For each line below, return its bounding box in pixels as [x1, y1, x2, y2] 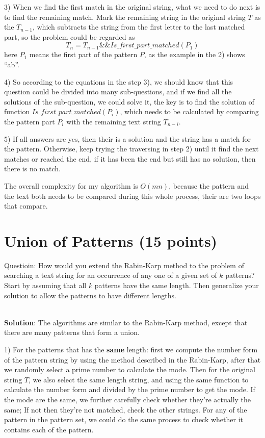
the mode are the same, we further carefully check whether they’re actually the [4, 394, 251, 404]
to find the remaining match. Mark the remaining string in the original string [4, 11, 246, 22]
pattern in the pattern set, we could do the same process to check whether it [4, 414, 244, 425]
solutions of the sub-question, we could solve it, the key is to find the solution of [4, 96, 254, 107]
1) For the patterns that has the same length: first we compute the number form [4, 344, 258, 354]
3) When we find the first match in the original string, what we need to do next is [4, 2, 260, 12]
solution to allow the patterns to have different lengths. [4, 290, 176, 300]
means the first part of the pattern [29, 49, 138, 60]
